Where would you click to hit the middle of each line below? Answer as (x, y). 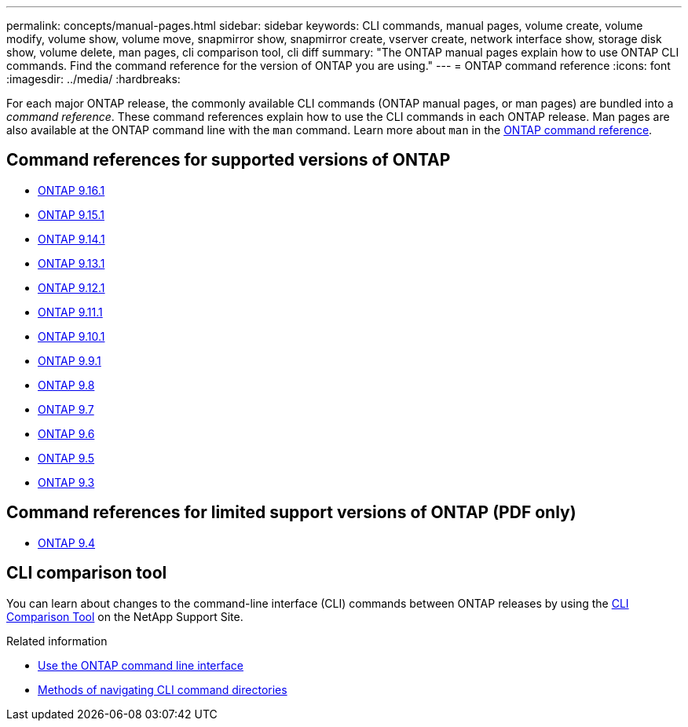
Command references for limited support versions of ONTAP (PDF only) (291, 513)
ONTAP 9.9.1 (70, 360)
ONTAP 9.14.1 (71, 239)
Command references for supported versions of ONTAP (229, 160)
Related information (57, 641)
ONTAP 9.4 (67, 543)
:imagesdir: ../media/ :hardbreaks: (93, 79)
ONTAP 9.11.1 (70, 312)
